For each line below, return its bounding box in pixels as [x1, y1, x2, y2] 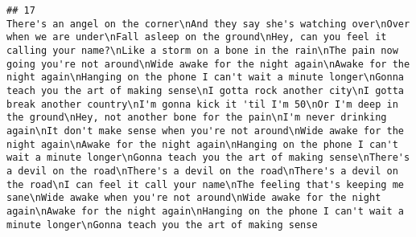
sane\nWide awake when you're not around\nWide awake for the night [6, 192, 381, 204]
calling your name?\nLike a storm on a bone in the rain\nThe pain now [6, 44, 398, 56]
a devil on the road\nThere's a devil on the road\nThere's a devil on [6, 165, 398, 177]
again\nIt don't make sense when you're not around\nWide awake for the [6, 125, 404, 137]
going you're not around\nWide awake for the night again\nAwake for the [6, 58, 410, 70]
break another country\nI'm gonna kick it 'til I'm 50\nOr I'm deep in [6, 98, 398, 110]
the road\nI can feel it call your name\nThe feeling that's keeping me [6, 178, 404, 190]
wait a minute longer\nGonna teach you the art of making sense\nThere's [6, 152, 410, 164]
